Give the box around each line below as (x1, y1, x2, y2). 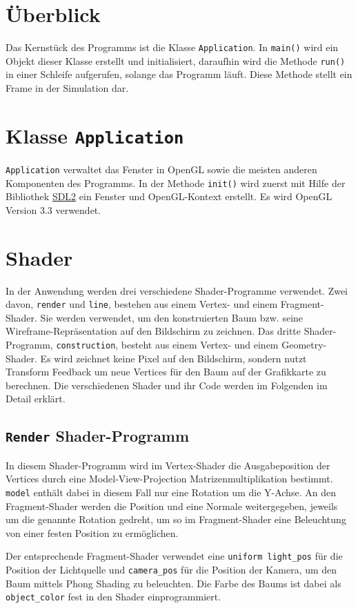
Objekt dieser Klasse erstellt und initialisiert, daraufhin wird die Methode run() (6, 53, 346, 68)
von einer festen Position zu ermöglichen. (6, 525, 179, 540)
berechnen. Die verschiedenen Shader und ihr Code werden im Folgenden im (6, 377, 328, 392)
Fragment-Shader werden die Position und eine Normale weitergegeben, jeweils (6, 498, 338, 513)
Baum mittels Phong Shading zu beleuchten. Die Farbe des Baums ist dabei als (6, 576, 341, 590)
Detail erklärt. (6, 391, 66, 406)
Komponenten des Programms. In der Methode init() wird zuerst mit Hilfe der (6, 175, 346, 190)
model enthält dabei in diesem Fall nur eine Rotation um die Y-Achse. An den (6, 484, 336, 499)
